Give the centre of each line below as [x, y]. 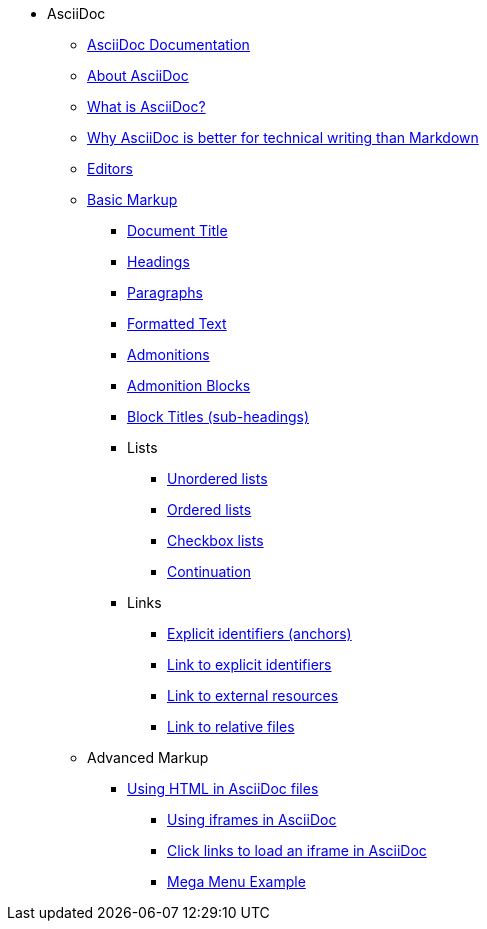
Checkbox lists [215, 540]
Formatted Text [177, 323]
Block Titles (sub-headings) [218, 416]
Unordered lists [217, 478]
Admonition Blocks [189, 385]
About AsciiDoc [138, 75]
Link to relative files [231, 726]
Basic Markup [132, 199]
